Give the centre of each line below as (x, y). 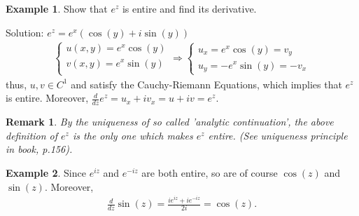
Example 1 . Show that (57, 8)
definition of (32, 135)
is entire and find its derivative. (189, 8)
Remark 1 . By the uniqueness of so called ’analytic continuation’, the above (170, 122)
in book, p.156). (39, 149)
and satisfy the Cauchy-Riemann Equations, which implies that (206, 84)
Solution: (25, 32)
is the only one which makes (133, 135)
